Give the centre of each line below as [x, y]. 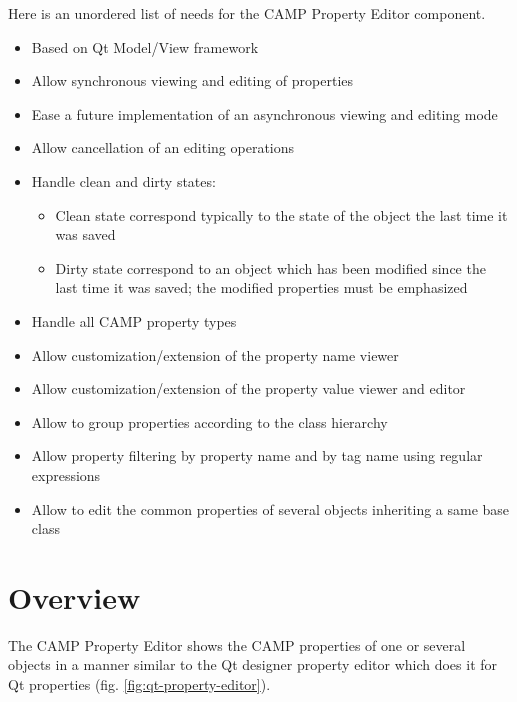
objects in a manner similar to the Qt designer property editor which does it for [253, 664]
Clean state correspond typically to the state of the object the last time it [281, 214]
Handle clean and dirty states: [123, 180]
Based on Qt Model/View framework [145, 46]
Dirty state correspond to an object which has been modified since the [270, 267]
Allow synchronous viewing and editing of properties [192, 80]
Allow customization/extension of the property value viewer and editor [248, 388]
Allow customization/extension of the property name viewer [215, 354]
